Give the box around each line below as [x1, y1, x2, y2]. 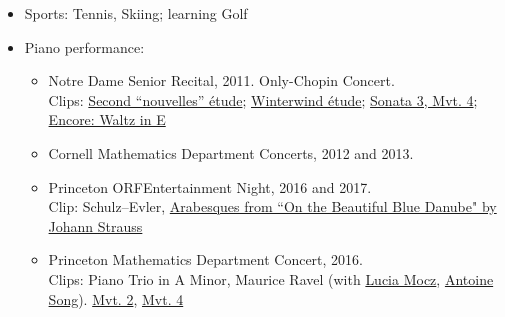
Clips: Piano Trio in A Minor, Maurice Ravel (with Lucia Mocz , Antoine [48, 268, 494, 289]
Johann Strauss [48, 215, 143, 236]
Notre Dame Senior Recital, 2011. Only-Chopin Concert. [48, 70, 395, 91]
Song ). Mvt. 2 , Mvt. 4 [48, 288, 184, 309]
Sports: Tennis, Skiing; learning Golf [24, 3, 248, 23]
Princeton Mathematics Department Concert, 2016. [48, 249, 364, 270]
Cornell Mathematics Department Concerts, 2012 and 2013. [48, 142, 414, 163]
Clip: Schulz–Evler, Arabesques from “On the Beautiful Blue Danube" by [48, 196, 497, 217]
